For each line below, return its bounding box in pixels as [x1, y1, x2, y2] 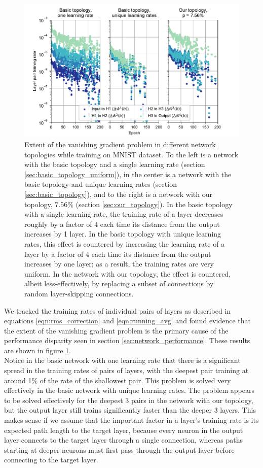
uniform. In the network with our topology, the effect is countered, [24, 268, 231, 279]
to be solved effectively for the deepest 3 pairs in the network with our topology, [4, 394, 253, 405]
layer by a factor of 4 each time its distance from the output [24, 248, 211, 259]
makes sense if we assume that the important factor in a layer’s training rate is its [4, 415, 259, 425]
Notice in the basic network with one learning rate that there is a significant [4, 355, 241, 365]
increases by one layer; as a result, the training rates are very [24, 258, 214, 269]
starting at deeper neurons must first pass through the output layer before [4, 444, 235, 455]
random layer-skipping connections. [24, 288, 134, 298]
